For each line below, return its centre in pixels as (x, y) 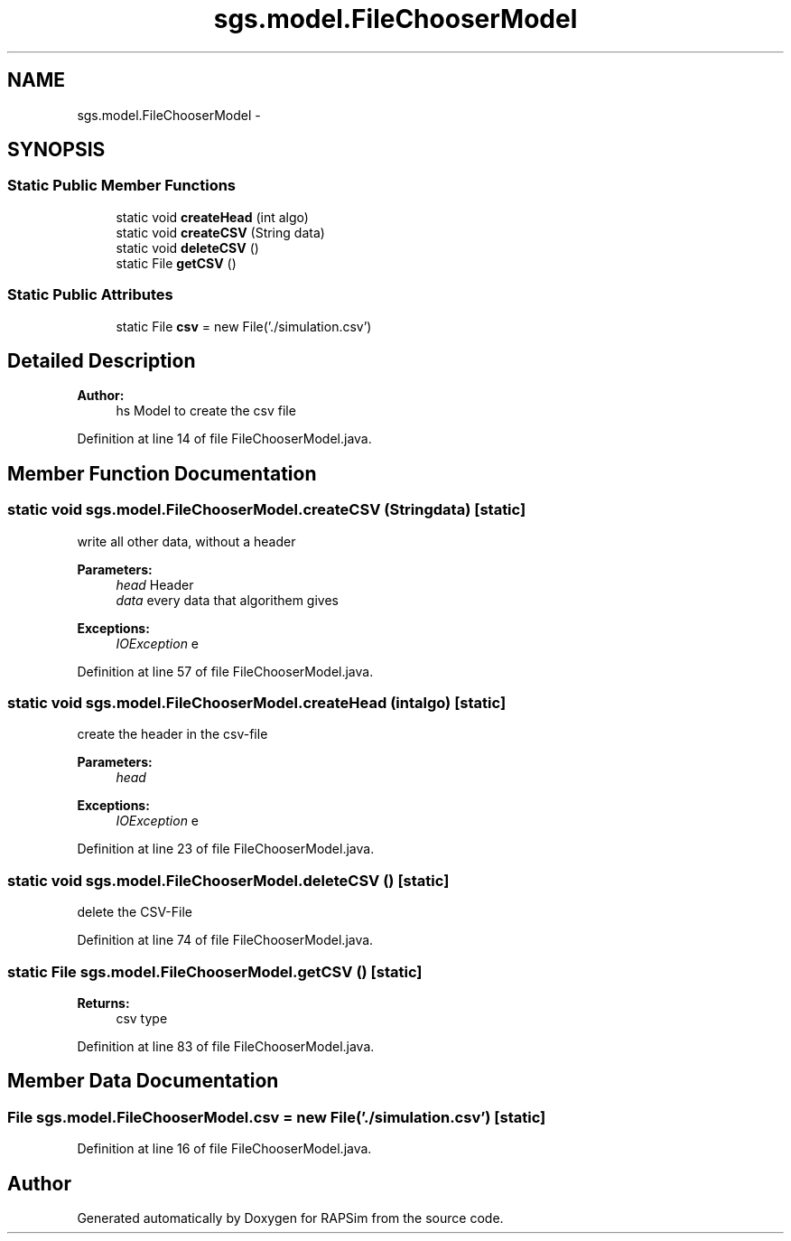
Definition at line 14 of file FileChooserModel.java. (224, 439)
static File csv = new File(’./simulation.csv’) (244, 326)
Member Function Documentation (162, 473)
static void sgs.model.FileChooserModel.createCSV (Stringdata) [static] (267, 510)
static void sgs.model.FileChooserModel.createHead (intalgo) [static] (257, 703)
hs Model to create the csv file (206, 411)
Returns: (103, 1003)
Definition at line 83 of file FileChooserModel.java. (226, 1046)
